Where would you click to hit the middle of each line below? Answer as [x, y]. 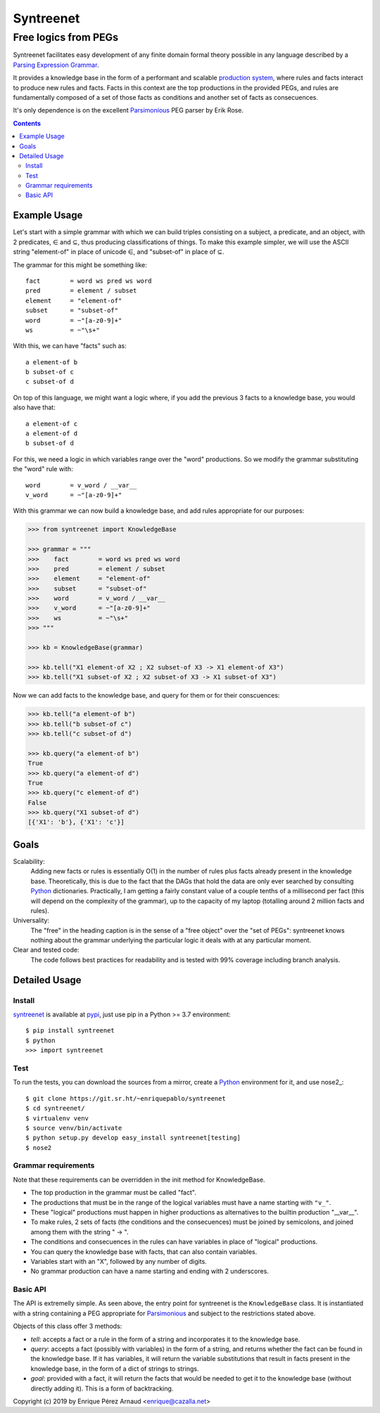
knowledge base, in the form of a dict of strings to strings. [115, 1369]
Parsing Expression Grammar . [56, 65]
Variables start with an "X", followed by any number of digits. [119, 1261]
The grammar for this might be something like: [80, 264]
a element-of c [52, 423]
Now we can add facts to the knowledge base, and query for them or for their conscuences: [146, 696]
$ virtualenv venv [57, 1118]
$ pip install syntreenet [70, 1031]
